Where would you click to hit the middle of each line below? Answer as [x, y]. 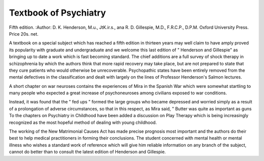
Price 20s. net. [24, 34]
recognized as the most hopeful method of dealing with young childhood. [83, 122]
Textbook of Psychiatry [57, 13]
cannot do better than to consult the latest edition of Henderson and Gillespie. [88, 152]
